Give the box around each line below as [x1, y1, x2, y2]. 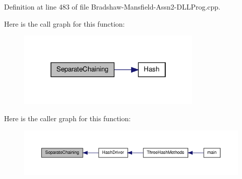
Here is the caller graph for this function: [4, 113, 131, 124]
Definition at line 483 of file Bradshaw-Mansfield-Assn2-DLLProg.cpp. [4, 2, 220, 12]
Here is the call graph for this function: [4, 18, 125, 29]
